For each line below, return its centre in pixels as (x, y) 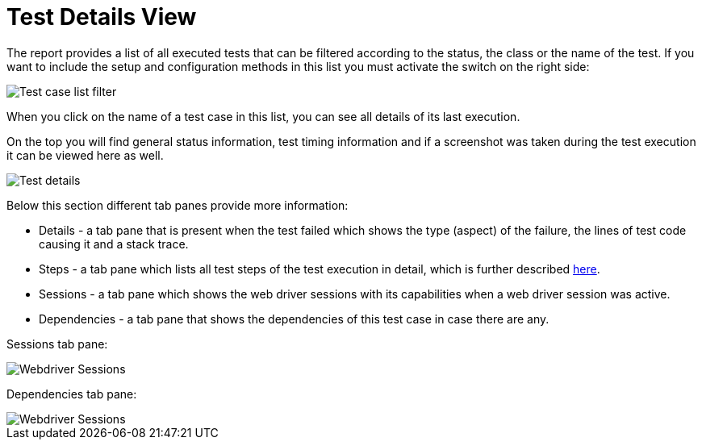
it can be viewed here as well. (85, 155)
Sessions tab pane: (57, 344)
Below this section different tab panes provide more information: (178, 205)
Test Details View (102, 17)
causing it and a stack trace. (114, 244)
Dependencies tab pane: (72, 394)
